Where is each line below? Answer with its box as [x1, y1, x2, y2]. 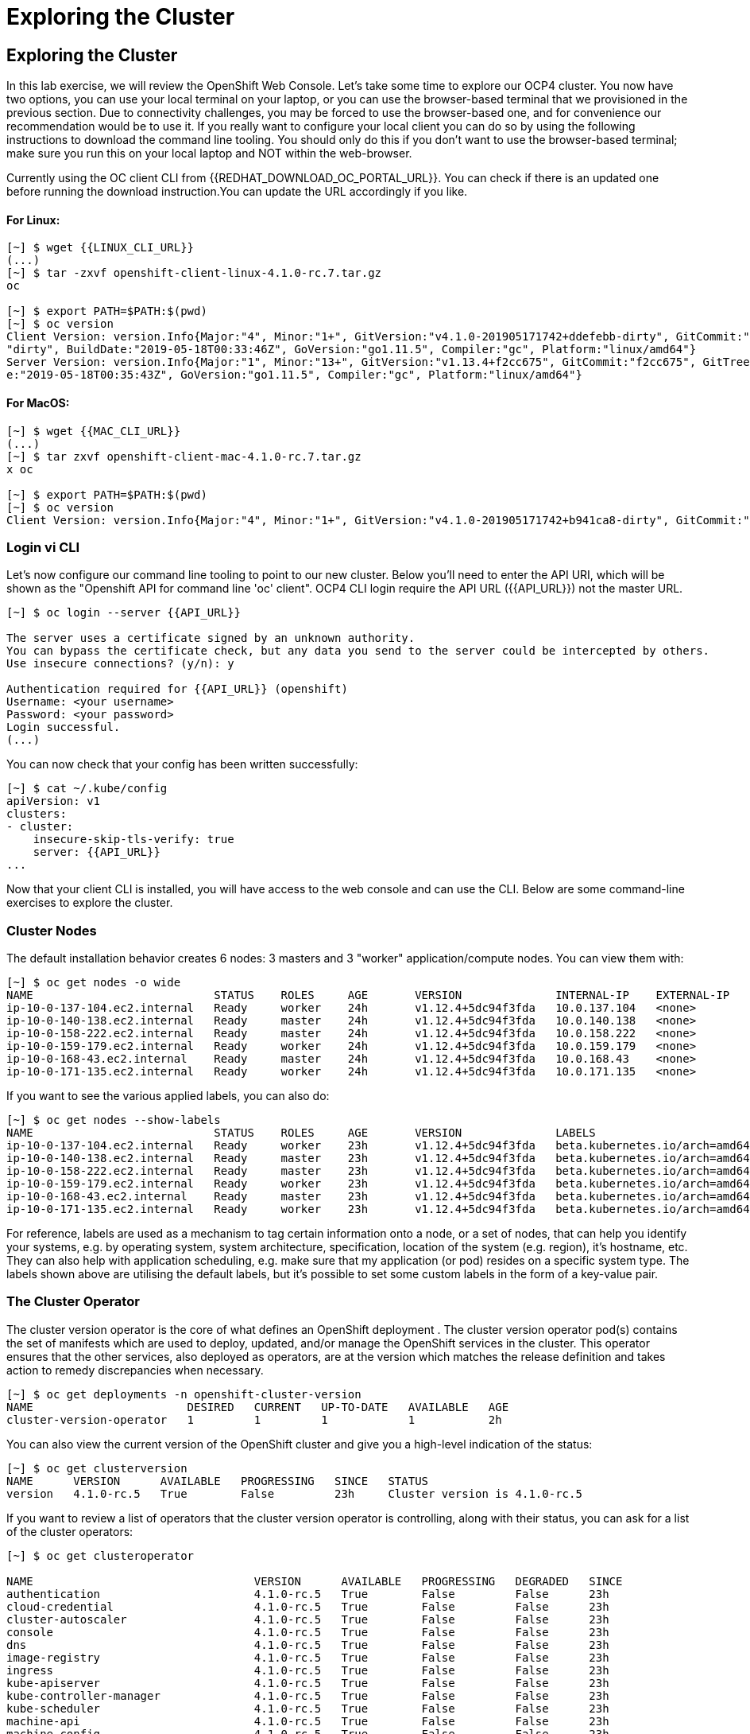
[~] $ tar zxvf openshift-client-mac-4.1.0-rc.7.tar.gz [6, 449, 361, 463]
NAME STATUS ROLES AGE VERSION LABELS [6, 1126, 596, 1140]
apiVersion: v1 [6, 795, 101, 808]
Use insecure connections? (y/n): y [6, 657, 234, 671]
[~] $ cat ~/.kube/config [6, 782, 168, 795]
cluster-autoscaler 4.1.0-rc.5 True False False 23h [6, 1612, 609, 1626]
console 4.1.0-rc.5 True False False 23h [6, 1625, 609, 1639]
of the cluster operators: [6, 1524, 133, 1538]
